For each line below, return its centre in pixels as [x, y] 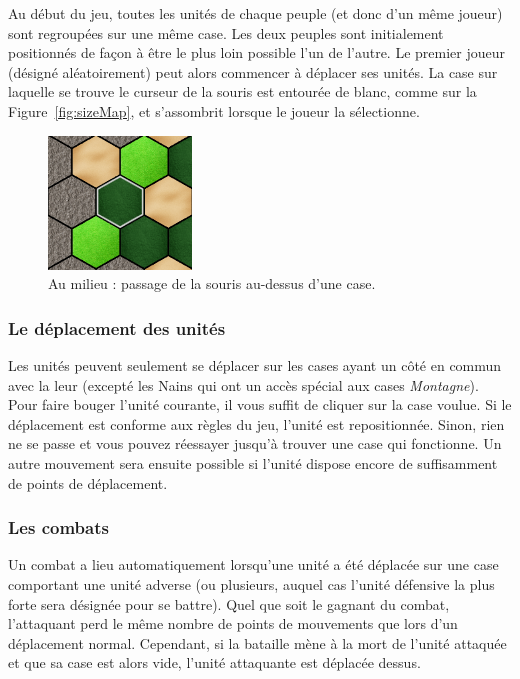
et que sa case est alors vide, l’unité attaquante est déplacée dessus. [214, 662]
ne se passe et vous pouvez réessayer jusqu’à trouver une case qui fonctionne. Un [255, 443]
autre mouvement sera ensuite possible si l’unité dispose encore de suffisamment [253, 462]
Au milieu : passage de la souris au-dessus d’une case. [212, 283]
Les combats [58, 527]
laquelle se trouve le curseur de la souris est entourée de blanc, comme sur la [242, 91]
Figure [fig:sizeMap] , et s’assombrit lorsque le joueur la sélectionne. [214, 110]
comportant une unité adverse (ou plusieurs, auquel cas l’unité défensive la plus [251, 583]
